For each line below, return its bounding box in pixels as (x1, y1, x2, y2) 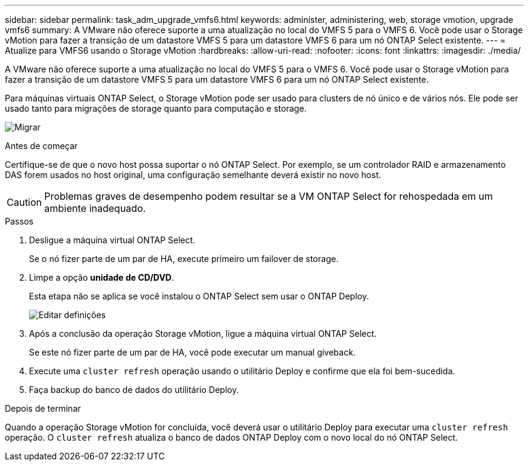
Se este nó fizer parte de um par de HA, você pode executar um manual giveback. (29, 347, 356, 357)
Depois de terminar (5, 403, 81, 413)
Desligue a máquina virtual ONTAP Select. (29, 235, 196, 245)
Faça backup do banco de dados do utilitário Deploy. (29, 385, 239, 395)
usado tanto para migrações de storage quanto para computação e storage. (5, 103, 307, 113)
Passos (5, 216, 34, 226)
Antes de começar (5, 141, 78, 151)
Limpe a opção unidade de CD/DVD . (29, 272, 174, 282)
